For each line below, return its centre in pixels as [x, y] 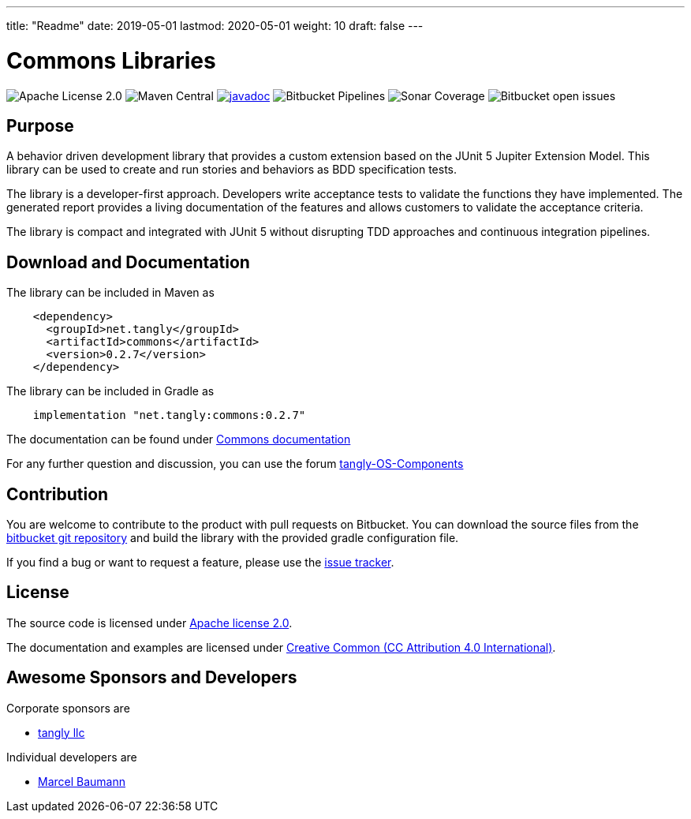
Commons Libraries [111, 60]
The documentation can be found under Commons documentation [179, 439]
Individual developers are [72, 757]
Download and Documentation [128, 262]
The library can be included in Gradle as [110, 391]
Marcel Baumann [82, 781]
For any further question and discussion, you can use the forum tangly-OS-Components [235, 464]
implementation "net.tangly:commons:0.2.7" [169, 415]
